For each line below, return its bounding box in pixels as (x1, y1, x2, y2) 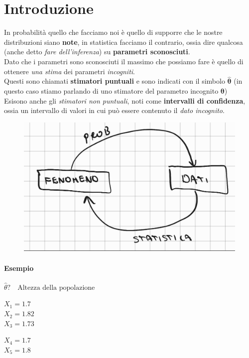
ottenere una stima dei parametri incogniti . (4, 66, 135, 76)
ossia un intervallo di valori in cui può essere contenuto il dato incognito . (4, 105, 225, 116)
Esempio (4, 262, 34, 273)
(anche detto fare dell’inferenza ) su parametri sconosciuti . (4, 46, 190, 57)
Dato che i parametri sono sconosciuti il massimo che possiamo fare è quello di (4, 56, 244, 66)
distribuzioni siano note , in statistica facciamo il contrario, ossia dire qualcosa (4, 36, 243, 47)
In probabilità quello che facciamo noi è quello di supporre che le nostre (4, 27, 223, 37)
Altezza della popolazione (17, 284, 95, 291)
